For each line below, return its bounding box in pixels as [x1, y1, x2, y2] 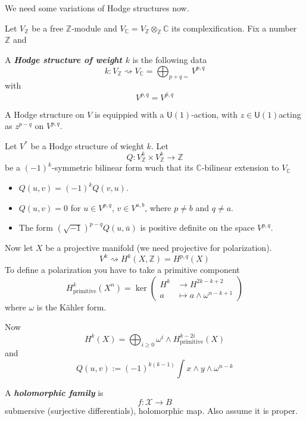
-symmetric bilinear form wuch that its [51, 161, 193, 174]
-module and [71, 21, 117, 34]
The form [18, 221, 54, 234]
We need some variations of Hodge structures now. [5, 2, 189, 14]
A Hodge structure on [5, 108, 85, 120]
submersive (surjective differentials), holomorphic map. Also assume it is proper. [5, 404, 298, 416]
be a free [32, 21, 64, 34]
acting [279, 108, 301, 120]
